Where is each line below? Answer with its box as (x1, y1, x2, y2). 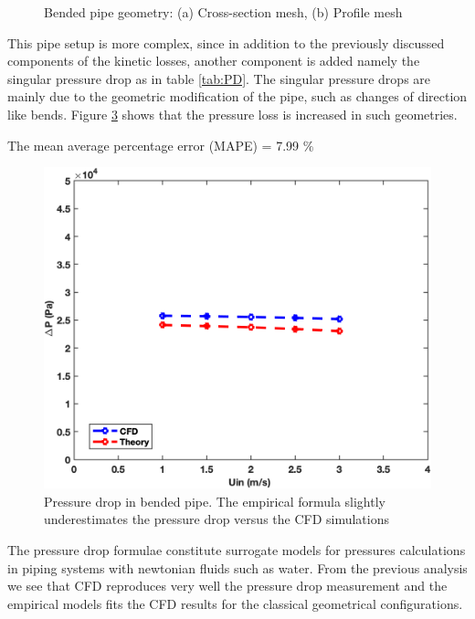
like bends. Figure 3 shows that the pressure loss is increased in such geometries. (7, 104, 458, 123)
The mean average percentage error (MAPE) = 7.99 (7, 135, 300, 154)
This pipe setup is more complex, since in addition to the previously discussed (7, 33, 445, 52)
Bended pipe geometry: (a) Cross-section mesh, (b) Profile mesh (44, 3, 403, 21)
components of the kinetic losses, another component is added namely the (7, 51, 420, 70)
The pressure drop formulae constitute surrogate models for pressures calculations (7, 540, 466, 559)
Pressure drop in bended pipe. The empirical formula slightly (44, 491, 385, 510)
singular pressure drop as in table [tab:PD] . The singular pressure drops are (7, 68, 431, 88)
